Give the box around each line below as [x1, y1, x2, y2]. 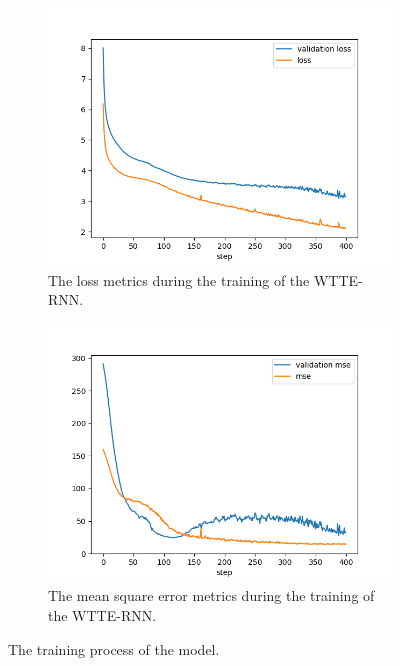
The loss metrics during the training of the [48, 269, 310, 290]
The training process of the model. [8, 638, 220, 659]
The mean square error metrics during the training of [48, 585, 375, 606]
